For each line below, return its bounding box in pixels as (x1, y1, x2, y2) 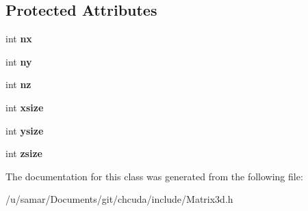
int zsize (5, 146, 42, 160)
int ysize (5, 123, 44, 137)
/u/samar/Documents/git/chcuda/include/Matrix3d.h (5, 192, 233, 206)
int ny (5, 54, 32, 68)
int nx (5, 31, 32, 46)
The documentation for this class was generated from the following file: (5, 169, 303, 183)
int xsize (5, 100, 44, 114)
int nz (5, 77, 31, 92)
